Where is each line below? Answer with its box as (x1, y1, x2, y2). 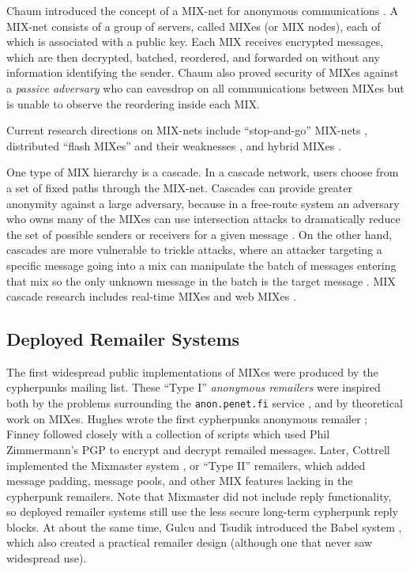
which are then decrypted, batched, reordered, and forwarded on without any (6, 48, 380, 65)
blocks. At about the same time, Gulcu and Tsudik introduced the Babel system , (6, 518, 402, 535)
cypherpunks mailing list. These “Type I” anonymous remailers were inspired (6, 379, 381, 396)
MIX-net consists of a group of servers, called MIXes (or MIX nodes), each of (6, 17, 381, 34)
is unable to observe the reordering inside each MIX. (6, 95, 260, 112)
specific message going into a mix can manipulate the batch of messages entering (6, 256, 397, 273)
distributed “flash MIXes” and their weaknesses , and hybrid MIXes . (6, 137, 341, 153)
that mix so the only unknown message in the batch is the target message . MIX (6, 272, 396, 289)
